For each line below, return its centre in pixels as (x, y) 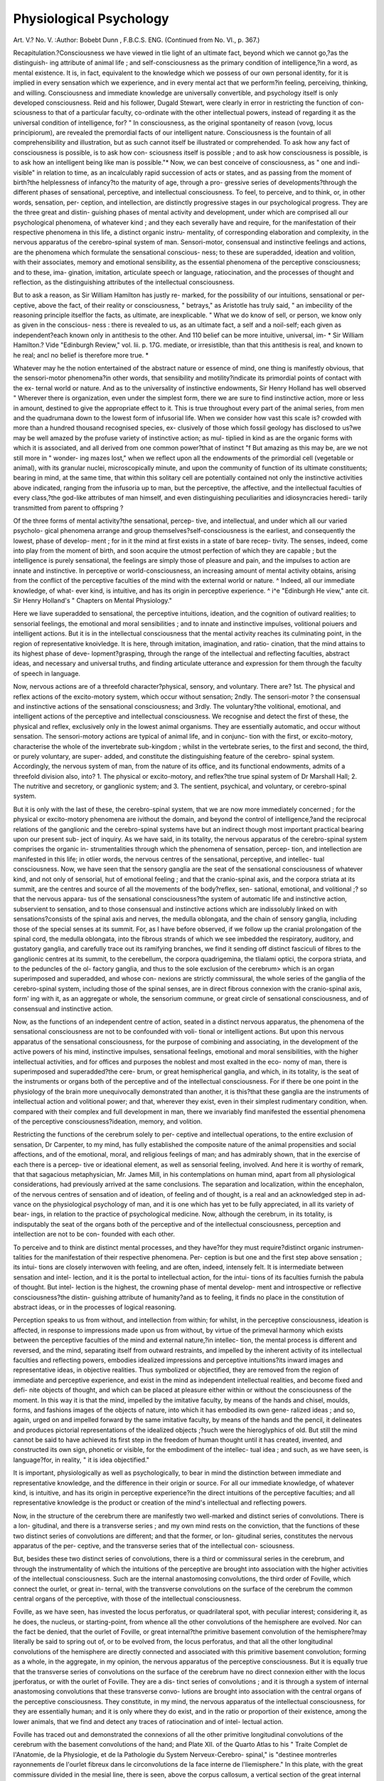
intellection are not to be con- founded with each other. (94, 1234)
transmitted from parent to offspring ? (68, 508)
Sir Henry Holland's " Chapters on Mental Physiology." (92, 601)
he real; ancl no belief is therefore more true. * (81, 355)
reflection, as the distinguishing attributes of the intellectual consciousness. (124, 282)
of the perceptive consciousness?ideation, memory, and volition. (108, 1121)
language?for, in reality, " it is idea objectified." (81, 1460)
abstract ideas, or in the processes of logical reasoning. (95, 1307)
